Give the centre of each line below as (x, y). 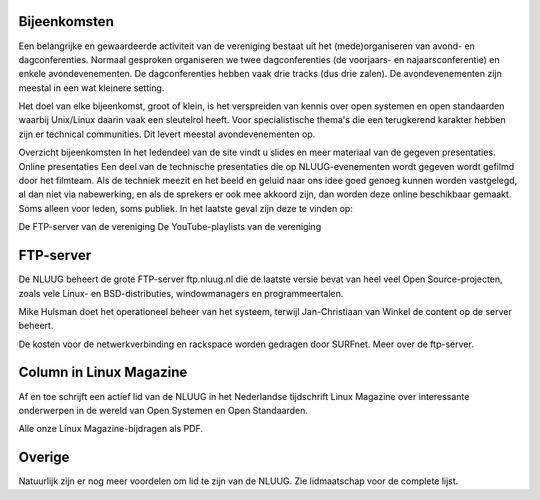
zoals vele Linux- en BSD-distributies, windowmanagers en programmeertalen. (181, 293)
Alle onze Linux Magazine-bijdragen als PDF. (111, 429)
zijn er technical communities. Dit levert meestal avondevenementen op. (167, 134)
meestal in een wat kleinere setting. (91, 87)
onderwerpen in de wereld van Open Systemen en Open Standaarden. (163, 410)
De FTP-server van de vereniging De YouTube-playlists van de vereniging (170, 227)
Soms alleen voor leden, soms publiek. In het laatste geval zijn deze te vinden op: (186, 208)
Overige (44, 457)
